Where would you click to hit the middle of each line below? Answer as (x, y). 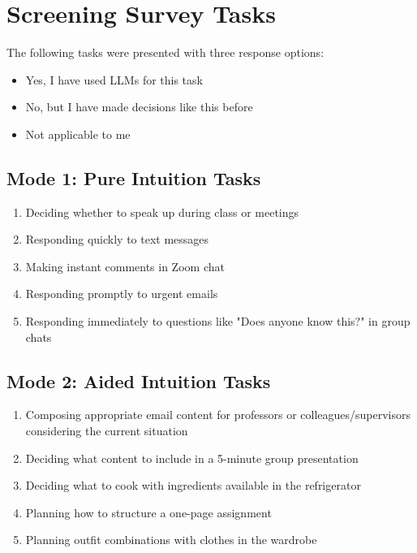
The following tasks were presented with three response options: (166, 52)
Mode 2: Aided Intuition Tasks (139, 380)
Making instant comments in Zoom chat (125, 266)
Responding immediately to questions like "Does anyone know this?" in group (218, 321)
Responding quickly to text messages (117, 239)
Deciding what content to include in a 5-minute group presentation (192, 458)
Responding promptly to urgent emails (122, 294)
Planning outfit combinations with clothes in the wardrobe (171, 540)
